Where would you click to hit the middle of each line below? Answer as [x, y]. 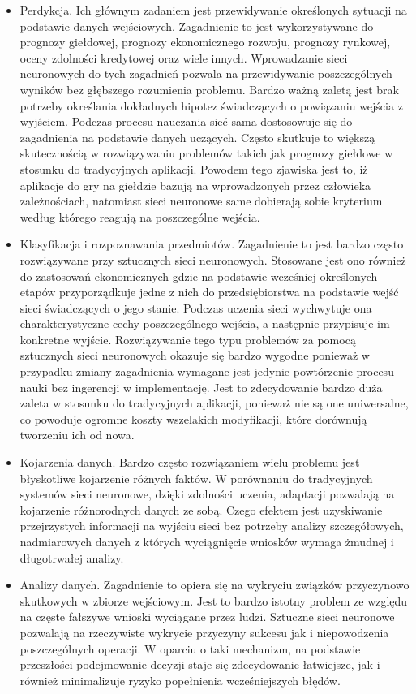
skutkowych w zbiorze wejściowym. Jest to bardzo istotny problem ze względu [214, 600]
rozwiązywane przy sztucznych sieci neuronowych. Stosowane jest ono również [213, 259]
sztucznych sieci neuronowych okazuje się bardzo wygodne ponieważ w [195, 355]
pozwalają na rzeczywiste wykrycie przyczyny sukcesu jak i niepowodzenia [204, 632]
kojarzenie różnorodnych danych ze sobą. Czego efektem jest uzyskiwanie [201, 509]
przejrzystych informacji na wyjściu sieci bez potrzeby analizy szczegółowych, [212, 526]
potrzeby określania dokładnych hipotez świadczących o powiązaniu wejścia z [211, 105]
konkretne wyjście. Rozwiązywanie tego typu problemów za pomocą [188, 339]
